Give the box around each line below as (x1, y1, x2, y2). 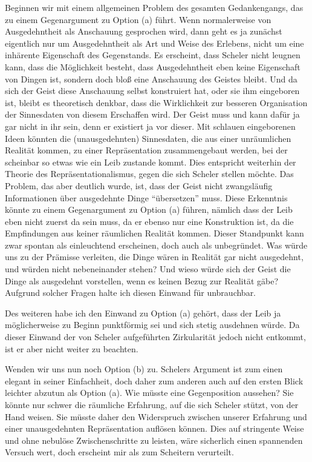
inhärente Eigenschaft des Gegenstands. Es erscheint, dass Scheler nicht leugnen (5, 49, 301, 61)
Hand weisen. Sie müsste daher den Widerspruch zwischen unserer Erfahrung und (5, 410, 307, 423)
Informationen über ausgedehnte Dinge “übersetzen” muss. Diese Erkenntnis (5, 191, 288, 204)
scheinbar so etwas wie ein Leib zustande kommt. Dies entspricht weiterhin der (5, 155, 296, 168)
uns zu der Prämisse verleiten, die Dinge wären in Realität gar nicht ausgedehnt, (5, 250, 304, 263)
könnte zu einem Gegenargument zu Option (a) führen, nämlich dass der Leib (5, 203, 293, 216)
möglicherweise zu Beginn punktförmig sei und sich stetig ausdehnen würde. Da (5, 318, 300, 331)
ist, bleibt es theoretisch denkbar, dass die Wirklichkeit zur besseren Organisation (5, 96, 308, 109)
